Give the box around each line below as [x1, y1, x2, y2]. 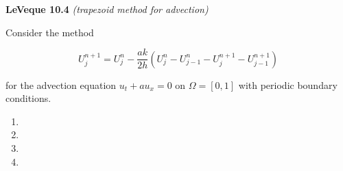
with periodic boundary [238, 77, 338, 92]
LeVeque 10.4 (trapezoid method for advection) [5, 2, 209, 16]
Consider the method [5, 25, 94, 39]
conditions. [5, 91, 51, 105]
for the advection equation [5, 77, 117, 92]
